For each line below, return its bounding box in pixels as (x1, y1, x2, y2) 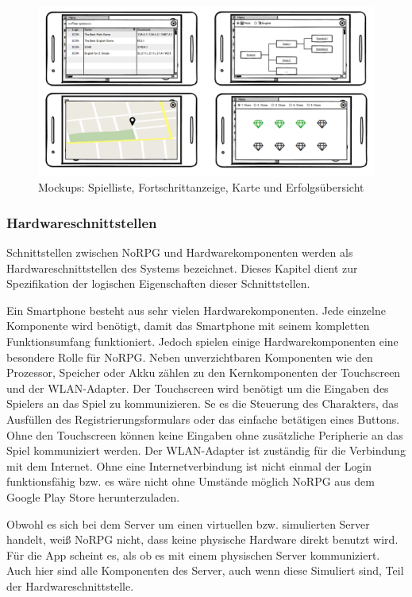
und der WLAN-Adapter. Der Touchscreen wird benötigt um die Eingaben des (6, 379, 389, 396)
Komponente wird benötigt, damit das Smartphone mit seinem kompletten (6, 317, 370, 334)
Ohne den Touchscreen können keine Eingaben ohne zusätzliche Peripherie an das (6, 426, 403, 443)
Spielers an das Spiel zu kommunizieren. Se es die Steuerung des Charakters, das (6, 395, 399, 412)
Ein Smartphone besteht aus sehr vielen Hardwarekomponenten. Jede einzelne (6, 301, 386, 318)
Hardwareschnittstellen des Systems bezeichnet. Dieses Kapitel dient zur (6, 259, 358, 276)
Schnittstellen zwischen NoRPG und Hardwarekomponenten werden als (6, 244, 353, 261)
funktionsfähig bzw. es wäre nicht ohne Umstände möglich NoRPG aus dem (6, 473, 375, 490)
